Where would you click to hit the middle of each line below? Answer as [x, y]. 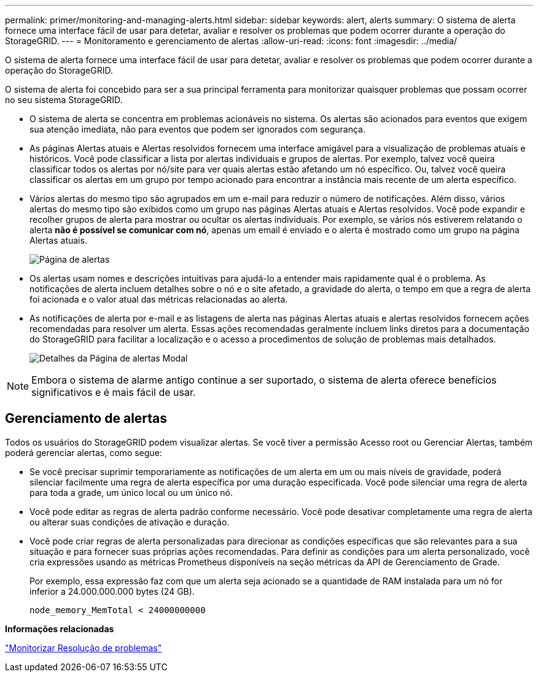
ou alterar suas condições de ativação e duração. [130, 522]
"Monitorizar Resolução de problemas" [84, 648]
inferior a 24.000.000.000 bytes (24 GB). [112, 591]
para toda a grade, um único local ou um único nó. [131, 492]
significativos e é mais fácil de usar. [114, 392]
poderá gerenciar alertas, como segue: [84, 452]
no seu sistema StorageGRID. [64, 100]
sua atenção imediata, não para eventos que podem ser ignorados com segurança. [197, 129]
